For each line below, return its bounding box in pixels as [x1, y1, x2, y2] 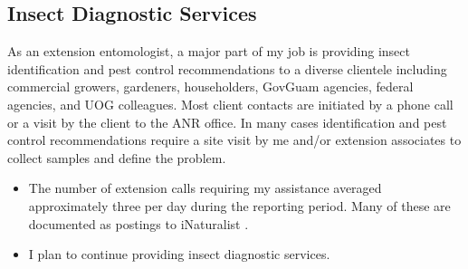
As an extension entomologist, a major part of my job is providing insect [7, 42, 411, 61]
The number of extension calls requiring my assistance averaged [28, 178, 382, 197]
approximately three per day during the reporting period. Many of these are [28, 196, 451, 215]
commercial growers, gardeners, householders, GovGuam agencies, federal [7, 77, 414, 96]
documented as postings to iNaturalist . [28, 214, 249, 233]
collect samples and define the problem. [7, 148, 226, 167]
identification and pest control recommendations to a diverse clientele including [7, 59, 447, 78]
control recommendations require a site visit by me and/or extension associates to [7, 130, 462, 149]
